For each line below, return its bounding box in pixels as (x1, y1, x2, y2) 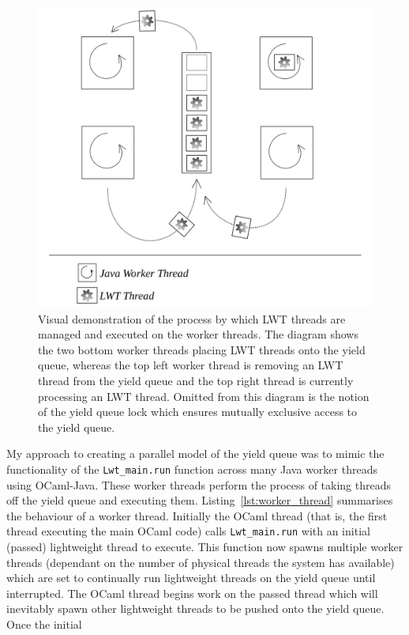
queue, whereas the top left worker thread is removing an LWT (38, 357, 343, 373)
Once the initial (6, 615, 82, 632)
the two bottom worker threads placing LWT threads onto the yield (38, 341, 366, 357)
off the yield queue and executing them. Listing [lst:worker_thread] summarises (6, 492, 393, 508)
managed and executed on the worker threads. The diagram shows (38, 326, 358, 342)
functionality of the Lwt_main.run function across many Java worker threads (6, 460, 377, 477)
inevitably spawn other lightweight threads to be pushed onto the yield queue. (6, 600, 385, 617)
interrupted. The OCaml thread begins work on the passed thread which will (6, 584, 378, 601)
